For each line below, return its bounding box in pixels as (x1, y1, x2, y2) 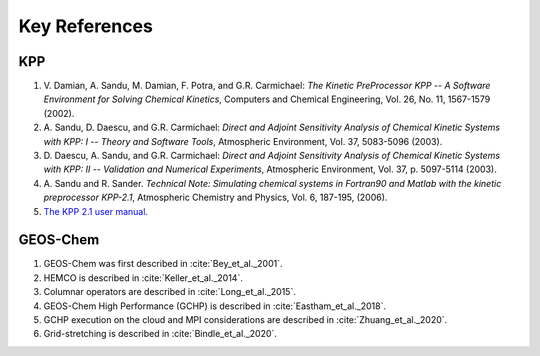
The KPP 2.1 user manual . (43, 205, 149, 217)
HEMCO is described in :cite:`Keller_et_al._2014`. (43, 271, 244, 284)
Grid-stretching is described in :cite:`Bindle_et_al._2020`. (43, 328, 277, 340)
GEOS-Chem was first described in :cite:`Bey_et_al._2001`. (43, 258, 284, 270)
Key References (18, 15, 154, 37)
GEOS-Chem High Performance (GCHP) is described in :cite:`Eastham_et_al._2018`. (43, 300, 387, 312)
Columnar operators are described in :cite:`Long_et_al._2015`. (43, 286, 297, 298)
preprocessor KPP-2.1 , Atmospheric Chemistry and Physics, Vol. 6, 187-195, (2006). (43, 191, 388, 204)
